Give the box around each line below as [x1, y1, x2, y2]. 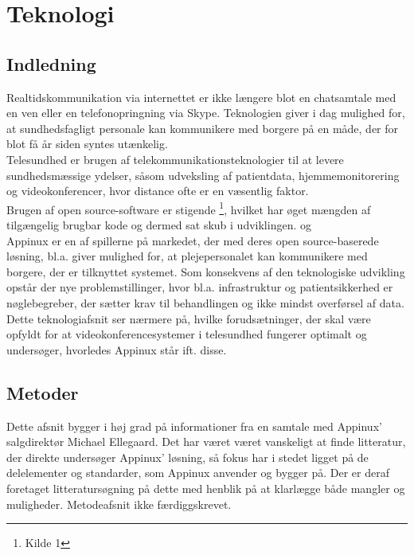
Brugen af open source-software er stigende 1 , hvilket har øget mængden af [6, 198, 371, 217]
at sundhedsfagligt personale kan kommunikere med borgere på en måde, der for [6, 119, 399, 136]
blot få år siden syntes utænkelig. [6, 135, 168, 152]
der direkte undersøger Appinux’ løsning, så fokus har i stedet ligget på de [6, 448, 369, 465]
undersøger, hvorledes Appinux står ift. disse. [6, 341, 227, 358]
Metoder [6, 380, 79, 405]
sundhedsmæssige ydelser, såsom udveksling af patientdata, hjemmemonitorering [6, 166, 400, 183]
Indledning [6, 51, 96, 76]
